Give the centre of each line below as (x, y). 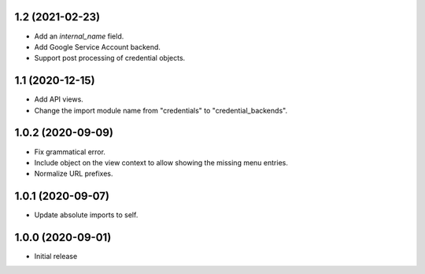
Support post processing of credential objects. (110, 58)
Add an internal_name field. (79, 36)
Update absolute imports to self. (86, 215)
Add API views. (59, 99)
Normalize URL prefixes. (74, 174)
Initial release (56, 257)
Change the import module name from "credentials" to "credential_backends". (161, 110)
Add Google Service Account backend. (98, 46)
